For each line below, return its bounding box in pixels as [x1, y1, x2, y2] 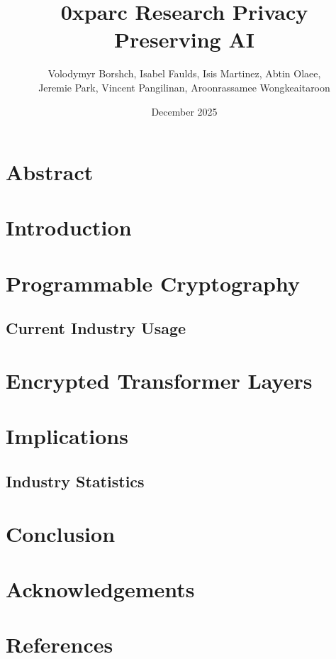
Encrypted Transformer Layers [6, 366, 313, 394]
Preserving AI [114, 25, 254, 54]
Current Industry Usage [6, 317, 186, 339]
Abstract [6, 157, 94, 187]
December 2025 [151, 104, 218, 118]
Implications [6, 421, 128, 450]
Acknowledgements [6, 574, 195, 603]
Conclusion [6, 519, 116, 548]
